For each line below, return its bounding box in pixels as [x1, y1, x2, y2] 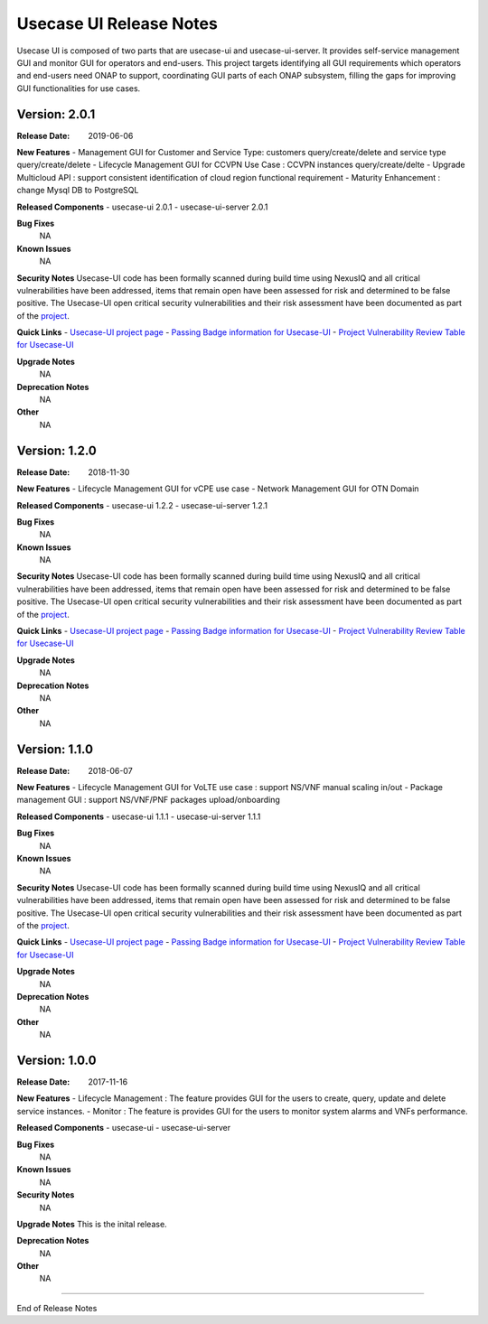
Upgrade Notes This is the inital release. [16, 1218, 167, 1229]
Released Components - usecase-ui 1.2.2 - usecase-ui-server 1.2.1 [16, 499, 268, 510]
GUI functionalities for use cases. [16, 82, 141, 94]
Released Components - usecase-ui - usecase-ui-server [16, 1123, 230, 1133]
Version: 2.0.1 [16, 107, 96, 122]
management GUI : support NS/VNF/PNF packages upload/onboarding [16, 795, 280, 806]
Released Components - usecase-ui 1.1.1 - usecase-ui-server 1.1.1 [16, 811, 261, 822]
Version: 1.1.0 [16, 741, 94, 757]
